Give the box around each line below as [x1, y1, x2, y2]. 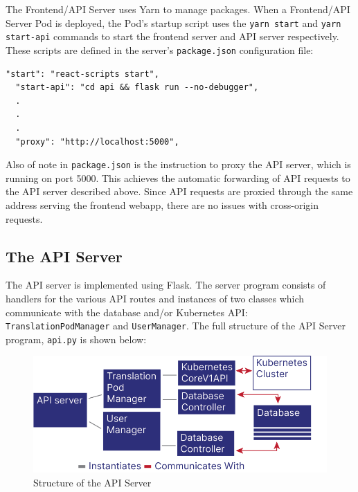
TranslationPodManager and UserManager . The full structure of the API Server [6, 318, 346, 333]
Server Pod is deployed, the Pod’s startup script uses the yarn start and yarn [6, 15, 341, 30]
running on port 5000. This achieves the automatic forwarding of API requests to [6, 170, 350, 185]
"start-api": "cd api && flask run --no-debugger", [15, 82, 259, 93]
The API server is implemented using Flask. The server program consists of [6, 277, 326, 292]
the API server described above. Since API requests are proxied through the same [6, 184, 353, 199]
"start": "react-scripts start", [6, 69, 159, 79]
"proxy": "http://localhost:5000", [15, 136, 179, 147]
